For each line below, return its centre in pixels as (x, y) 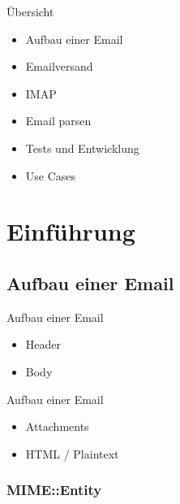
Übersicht (30, 11)
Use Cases (51, 175)
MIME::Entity (54, 490)
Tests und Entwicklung (82, 148)
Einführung (71, 231)
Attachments (57, 426)
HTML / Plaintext (72, 453)
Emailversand (59, 66)
